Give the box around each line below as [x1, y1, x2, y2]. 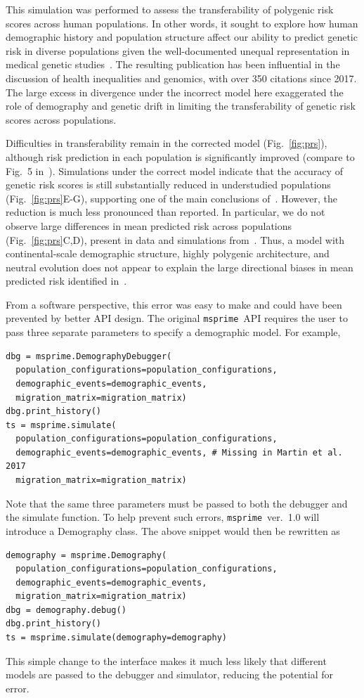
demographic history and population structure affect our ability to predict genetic [6, 30, 358, 44]
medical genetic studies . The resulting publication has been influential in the [6, 57, 340, 72]
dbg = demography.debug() [6, 605, 126, 615]
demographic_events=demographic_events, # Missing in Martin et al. [15, 447, 343, 458]
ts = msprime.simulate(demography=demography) [6, 633, 227, 643]
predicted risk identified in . [6, 273, 127, 288]
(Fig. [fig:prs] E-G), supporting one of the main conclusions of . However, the [6, 190, 337, 205]
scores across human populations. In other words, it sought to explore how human [6, 15, 358, 30]
